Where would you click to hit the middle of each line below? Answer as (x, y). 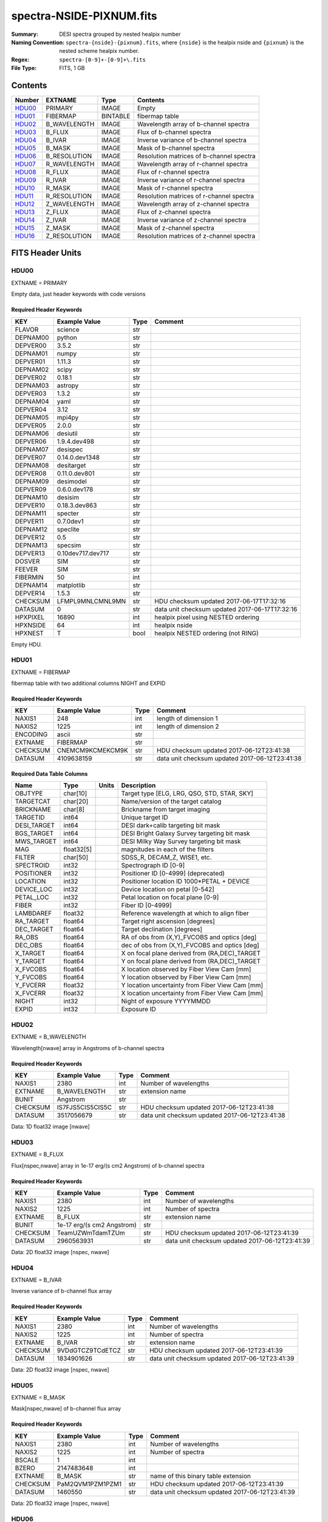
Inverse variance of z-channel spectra (192, 220)
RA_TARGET (32, 921)
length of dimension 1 (187, 718)
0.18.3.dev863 (77, 505)
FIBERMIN (29, 577)
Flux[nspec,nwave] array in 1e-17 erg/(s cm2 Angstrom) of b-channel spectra (108, 1165)
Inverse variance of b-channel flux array (62, 1291)
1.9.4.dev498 (75, 441)
